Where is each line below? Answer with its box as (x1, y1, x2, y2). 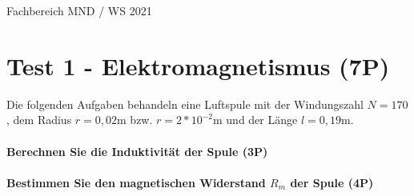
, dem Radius (6, 111, 72, 128)
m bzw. (117, 111, 153, 128)
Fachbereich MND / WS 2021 (6, 2, 152, 18)
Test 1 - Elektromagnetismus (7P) (6, 49, 390, 82)
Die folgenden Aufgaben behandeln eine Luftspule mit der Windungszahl (6, 95, 364, 112)
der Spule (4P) (290, 174, 374, 190)
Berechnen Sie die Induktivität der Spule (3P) (6, 142, 268, 159)
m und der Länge (213, 111, 298, 128)
